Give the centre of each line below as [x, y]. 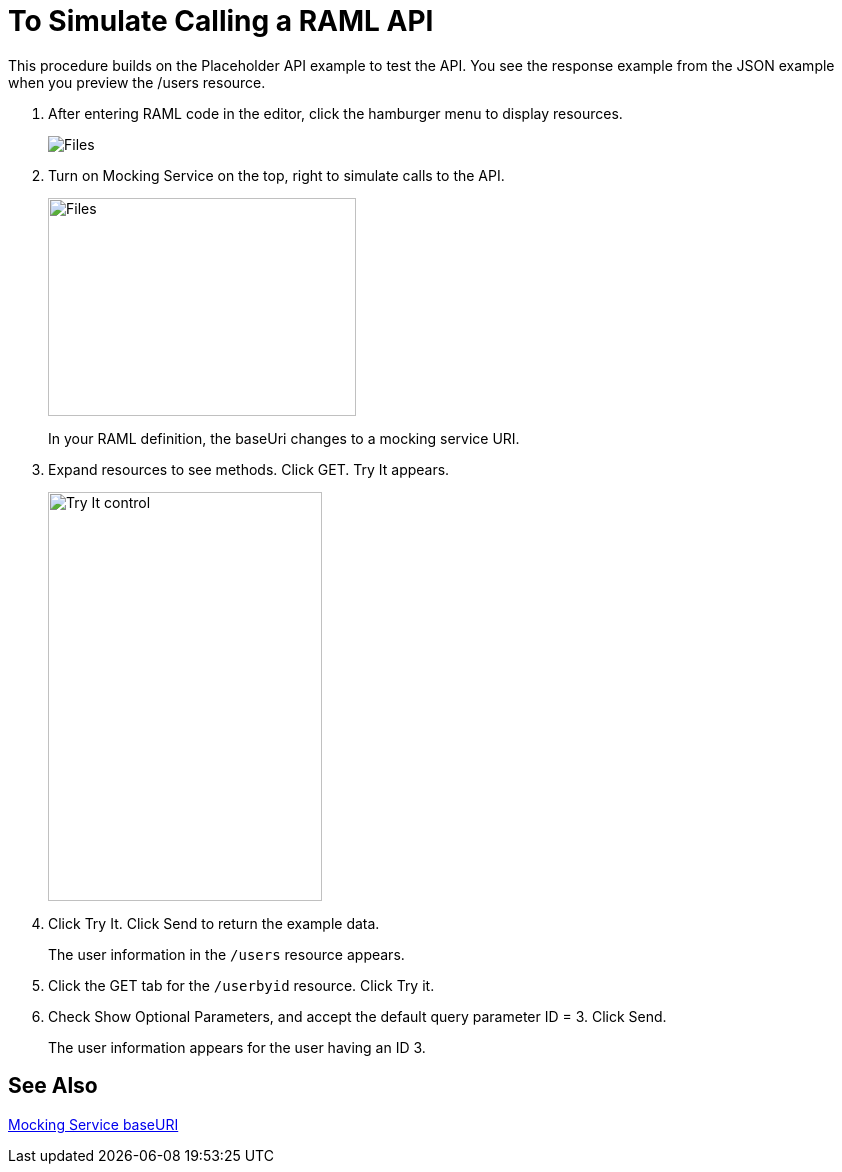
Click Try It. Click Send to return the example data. [214, 923]
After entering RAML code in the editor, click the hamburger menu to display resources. [335, 113]
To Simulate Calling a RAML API [221, 21]
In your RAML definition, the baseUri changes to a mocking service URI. [284, 438]
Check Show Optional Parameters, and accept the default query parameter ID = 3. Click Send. [357, 1016]
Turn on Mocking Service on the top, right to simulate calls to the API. [276, 175]
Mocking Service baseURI [93, 1124]
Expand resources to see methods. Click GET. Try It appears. [249, 469]
